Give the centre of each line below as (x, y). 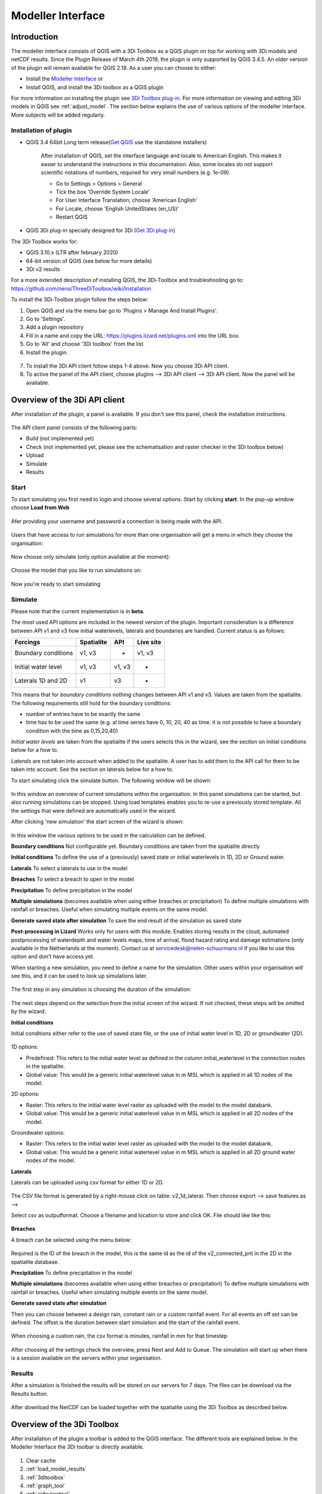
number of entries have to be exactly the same (83, 714)
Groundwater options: (38, 1132)
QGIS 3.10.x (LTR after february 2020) (72, 252)
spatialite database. (35, 1262)
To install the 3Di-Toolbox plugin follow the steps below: (80, 299)
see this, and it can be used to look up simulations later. (79, 976)
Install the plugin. (47, 352)
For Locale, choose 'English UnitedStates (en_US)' (117, 209)
